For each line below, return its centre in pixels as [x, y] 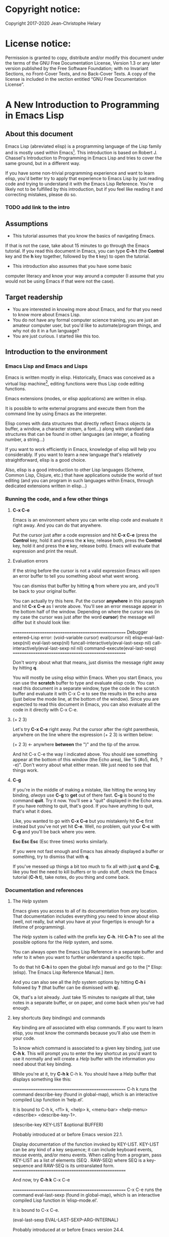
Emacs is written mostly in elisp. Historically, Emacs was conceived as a [80, 377]
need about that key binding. [42, 1064]
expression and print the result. [45, 551]
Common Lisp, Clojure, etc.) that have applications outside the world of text [84, 475]
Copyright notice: [43, 9]
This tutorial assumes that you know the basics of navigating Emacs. [84, 236]
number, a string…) [25, 439]
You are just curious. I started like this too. [56, 336]
